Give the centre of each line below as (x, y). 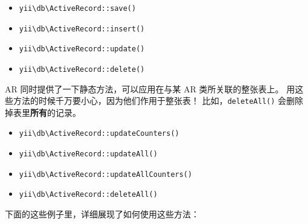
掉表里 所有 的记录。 (43, 112)
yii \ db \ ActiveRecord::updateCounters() (99, 134)
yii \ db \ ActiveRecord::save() (78, 8)
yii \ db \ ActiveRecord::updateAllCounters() (106, 174)
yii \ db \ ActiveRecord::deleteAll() (88, 195)
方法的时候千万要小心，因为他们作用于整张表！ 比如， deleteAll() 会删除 (158, 101)
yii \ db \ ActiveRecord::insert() (82, 29)
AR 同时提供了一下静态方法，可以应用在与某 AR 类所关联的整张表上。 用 (150, 88)
